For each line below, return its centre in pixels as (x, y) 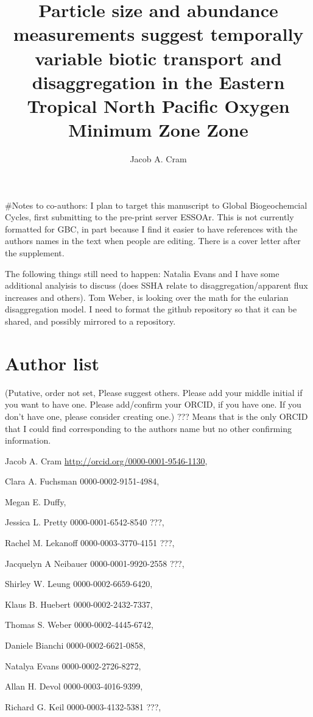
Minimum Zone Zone (158, 130)
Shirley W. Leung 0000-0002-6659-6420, (79, 584)
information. (28, 440)
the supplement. (35, 253)
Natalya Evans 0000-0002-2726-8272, (73, 665)
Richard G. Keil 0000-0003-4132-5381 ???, (83, 706)
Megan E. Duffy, (36, 501)
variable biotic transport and (158, 58)
